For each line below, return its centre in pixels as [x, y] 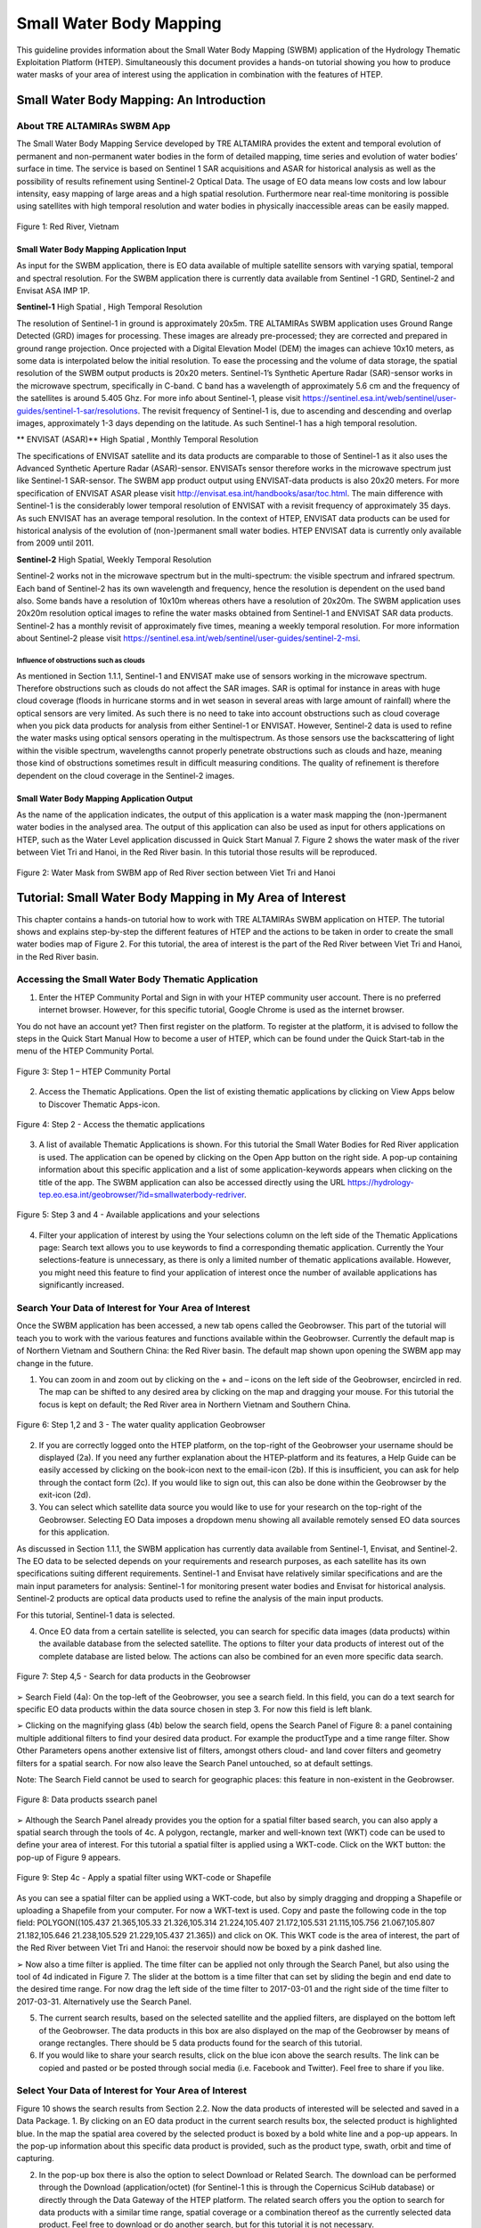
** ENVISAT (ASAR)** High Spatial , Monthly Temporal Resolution [137, 439]
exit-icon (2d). [65, 1495]
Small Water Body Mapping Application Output [105, 799]
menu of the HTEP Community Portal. [86, 1051]
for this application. [74, 1532]
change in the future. [55, 1363]
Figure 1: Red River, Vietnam [68, 226]
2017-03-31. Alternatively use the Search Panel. [104, 2002]
